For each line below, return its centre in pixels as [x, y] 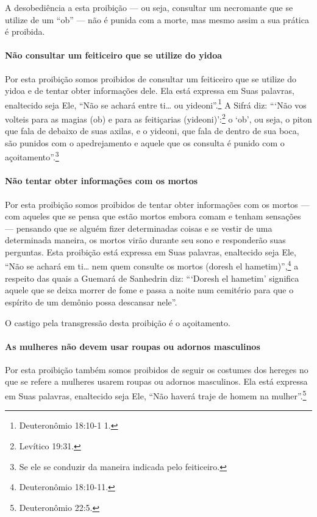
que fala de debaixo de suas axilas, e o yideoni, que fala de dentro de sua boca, [152, 131]
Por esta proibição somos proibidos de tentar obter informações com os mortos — [157, 204]
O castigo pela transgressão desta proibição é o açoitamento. [118, 322]
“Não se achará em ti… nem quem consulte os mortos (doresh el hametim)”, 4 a [152, 265]
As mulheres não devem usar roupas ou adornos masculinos [133, 346]
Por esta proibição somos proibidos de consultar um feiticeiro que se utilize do [151, 78]
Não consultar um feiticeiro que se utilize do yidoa [114, 55]
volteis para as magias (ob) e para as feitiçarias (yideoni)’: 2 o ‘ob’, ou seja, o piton [158, 118]
